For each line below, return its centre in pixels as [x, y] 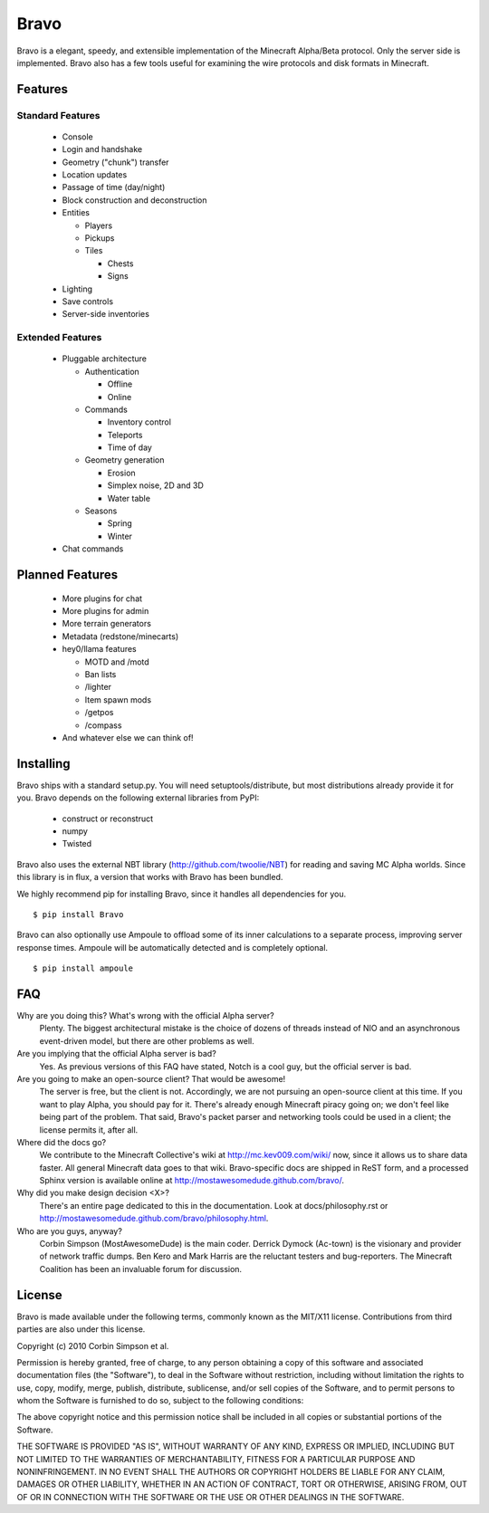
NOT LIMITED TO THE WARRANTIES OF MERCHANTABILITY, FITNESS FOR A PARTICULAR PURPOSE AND [216, 1459]
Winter [120, 536]
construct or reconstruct [108, 819]
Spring [120, 523]
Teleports [125, 435]
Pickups [100, 238]
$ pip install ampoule [83, 968]
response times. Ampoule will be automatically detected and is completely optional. [173, 947]
